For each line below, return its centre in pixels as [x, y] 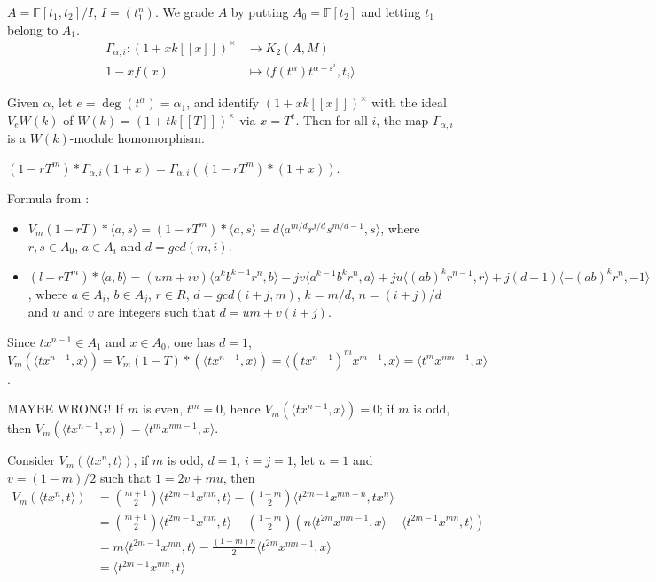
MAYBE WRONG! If [66, 409]
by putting [260, 12]
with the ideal [409, 102]
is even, [163, 409]
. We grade [184, 12]
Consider [31, 460]
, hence [241, 409]
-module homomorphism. [137, 138]
